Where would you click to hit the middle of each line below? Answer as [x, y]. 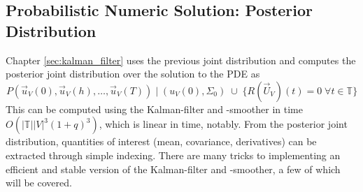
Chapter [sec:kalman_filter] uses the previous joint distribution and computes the [181, 60]
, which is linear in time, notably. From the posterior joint [223, 124]
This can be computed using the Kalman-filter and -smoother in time [154, 109]
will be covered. [39, 183]
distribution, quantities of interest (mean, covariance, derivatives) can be [161, 141]
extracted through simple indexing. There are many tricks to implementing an [173, 155]
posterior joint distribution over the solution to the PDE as [133, 74]
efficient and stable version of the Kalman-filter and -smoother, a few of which [173, 169]
